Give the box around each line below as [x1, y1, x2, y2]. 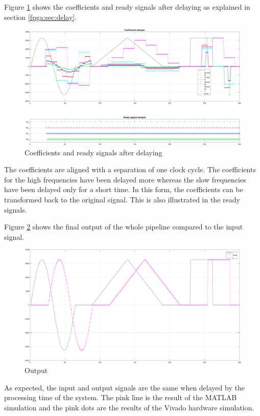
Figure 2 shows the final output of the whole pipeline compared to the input [4, 221, 243, 232]
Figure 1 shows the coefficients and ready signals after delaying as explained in [4, 2, 250, 12]
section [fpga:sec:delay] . [4, 11, 77, 22]
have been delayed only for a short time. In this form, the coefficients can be [4, 184, 243, 195]
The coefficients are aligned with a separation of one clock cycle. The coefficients [4, 164, 256, 175]
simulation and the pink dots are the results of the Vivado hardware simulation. [4, 402, 254, 412]
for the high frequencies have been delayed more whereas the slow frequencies [4, 174, 246, 184]
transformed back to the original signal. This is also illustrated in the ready [4, 194, 240, 205]
